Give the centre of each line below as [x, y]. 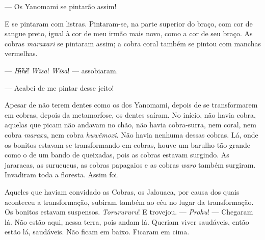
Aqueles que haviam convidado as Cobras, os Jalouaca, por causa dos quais [122, 191]
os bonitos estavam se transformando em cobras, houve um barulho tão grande [128, 144]
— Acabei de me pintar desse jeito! [59, 87]
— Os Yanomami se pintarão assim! [61, 6]
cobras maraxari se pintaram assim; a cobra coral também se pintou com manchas [133, 43]
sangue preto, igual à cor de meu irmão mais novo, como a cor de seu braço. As [129, 33]
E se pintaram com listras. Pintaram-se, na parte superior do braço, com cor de [129, 23]
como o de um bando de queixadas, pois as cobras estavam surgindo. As [117, 155]
